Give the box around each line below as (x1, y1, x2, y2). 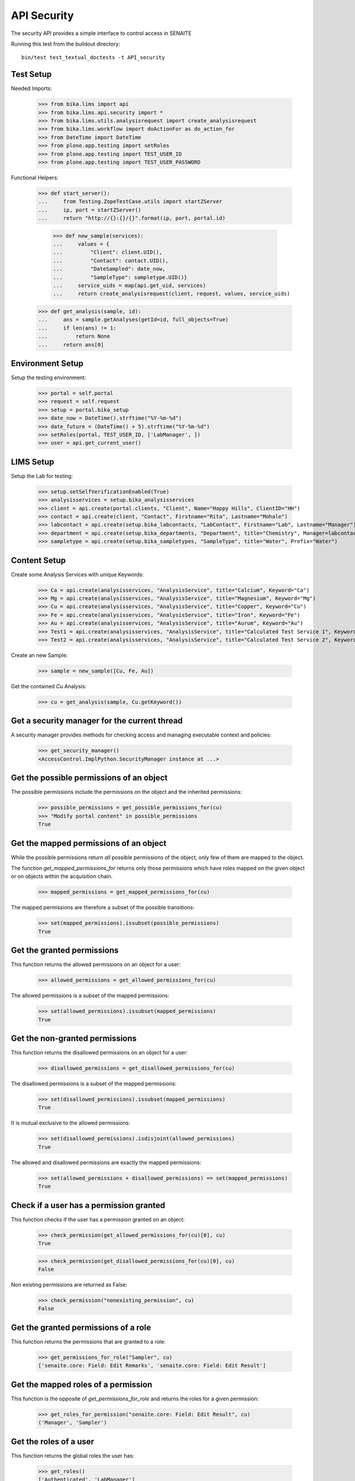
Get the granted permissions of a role (11, 1322, 151, 1332)
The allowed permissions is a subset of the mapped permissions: (11, 992, 170, 999)
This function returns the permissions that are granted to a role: (11, 1338, 166, 1345)
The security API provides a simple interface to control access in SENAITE (11, 30, 192, 37)
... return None (38, 333, 111, 340)
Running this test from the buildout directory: (11, 40, 121, 47)
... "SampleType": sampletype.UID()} (53, 274, 188, 281)
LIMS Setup (11, 457, 54, 467)
